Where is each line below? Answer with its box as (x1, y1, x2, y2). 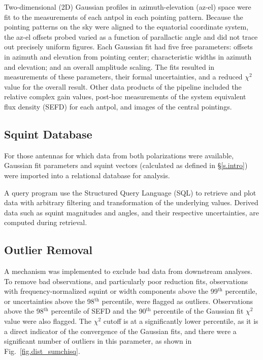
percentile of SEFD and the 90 (51, 306, 146, 316)
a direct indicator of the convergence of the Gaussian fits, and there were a (4, 325, 237, 336)
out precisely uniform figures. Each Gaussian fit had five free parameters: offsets (4, 41, 253, 52)
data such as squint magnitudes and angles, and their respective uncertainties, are (4, 207, 259, 217)
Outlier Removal (4, 242, 92, 258)
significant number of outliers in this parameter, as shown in (4, 336, 192, 346)
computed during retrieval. (4, 217, 87, 228)
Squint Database (4, 126, 92, 142)
